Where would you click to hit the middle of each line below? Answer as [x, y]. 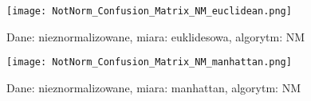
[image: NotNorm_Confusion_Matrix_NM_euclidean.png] [149, 11]
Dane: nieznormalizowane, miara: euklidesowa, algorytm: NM [156, 36]
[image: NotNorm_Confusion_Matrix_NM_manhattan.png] [149, 62]
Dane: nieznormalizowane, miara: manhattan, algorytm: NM [154, 87]
